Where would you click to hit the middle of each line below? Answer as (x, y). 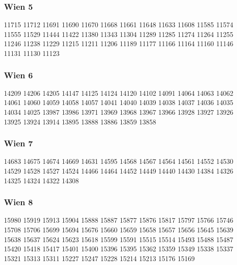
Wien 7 (18, 143)
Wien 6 (18, 75)
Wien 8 (18, 202)
